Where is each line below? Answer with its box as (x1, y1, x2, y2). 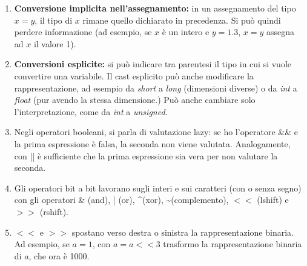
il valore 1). (33, 37, 76, 50)
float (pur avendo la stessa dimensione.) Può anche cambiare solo (14, 93, 256, 106)
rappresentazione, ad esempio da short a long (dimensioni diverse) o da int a (14, 81, 297, 94)
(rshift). (39, 205, 68, 218)
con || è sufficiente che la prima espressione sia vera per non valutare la (14, 149, 278, 162)
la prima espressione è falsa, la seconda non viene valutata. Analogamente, (14, 137, 291, 150)
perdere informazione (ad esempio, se (14, 25, 152, 38)
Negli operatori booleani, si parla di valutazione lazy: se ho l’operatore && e (14, 125, 298, 138)
